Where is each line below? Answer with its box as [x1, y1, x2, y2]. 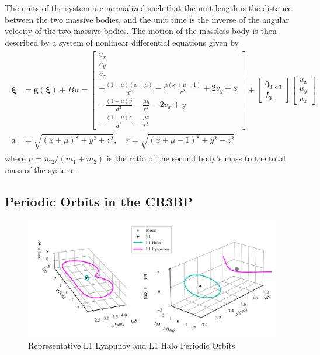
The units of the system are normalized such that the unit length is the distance [5, 2, 292, 13]
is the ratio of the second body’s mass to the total [106, 152, 286, 164]
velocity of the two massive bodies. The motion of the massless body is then [5, 25, 277, 37]
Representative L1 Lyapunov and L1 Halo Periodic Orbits [28, 339, 235, 351]
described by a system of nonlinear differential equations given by [5, 36, 239, 48]
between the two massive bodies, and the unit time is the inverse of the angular [5, 13, 289, 25]
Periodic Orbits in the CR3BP [5, 192, 193, 210]
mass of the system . [5, 163, 78, 175]
